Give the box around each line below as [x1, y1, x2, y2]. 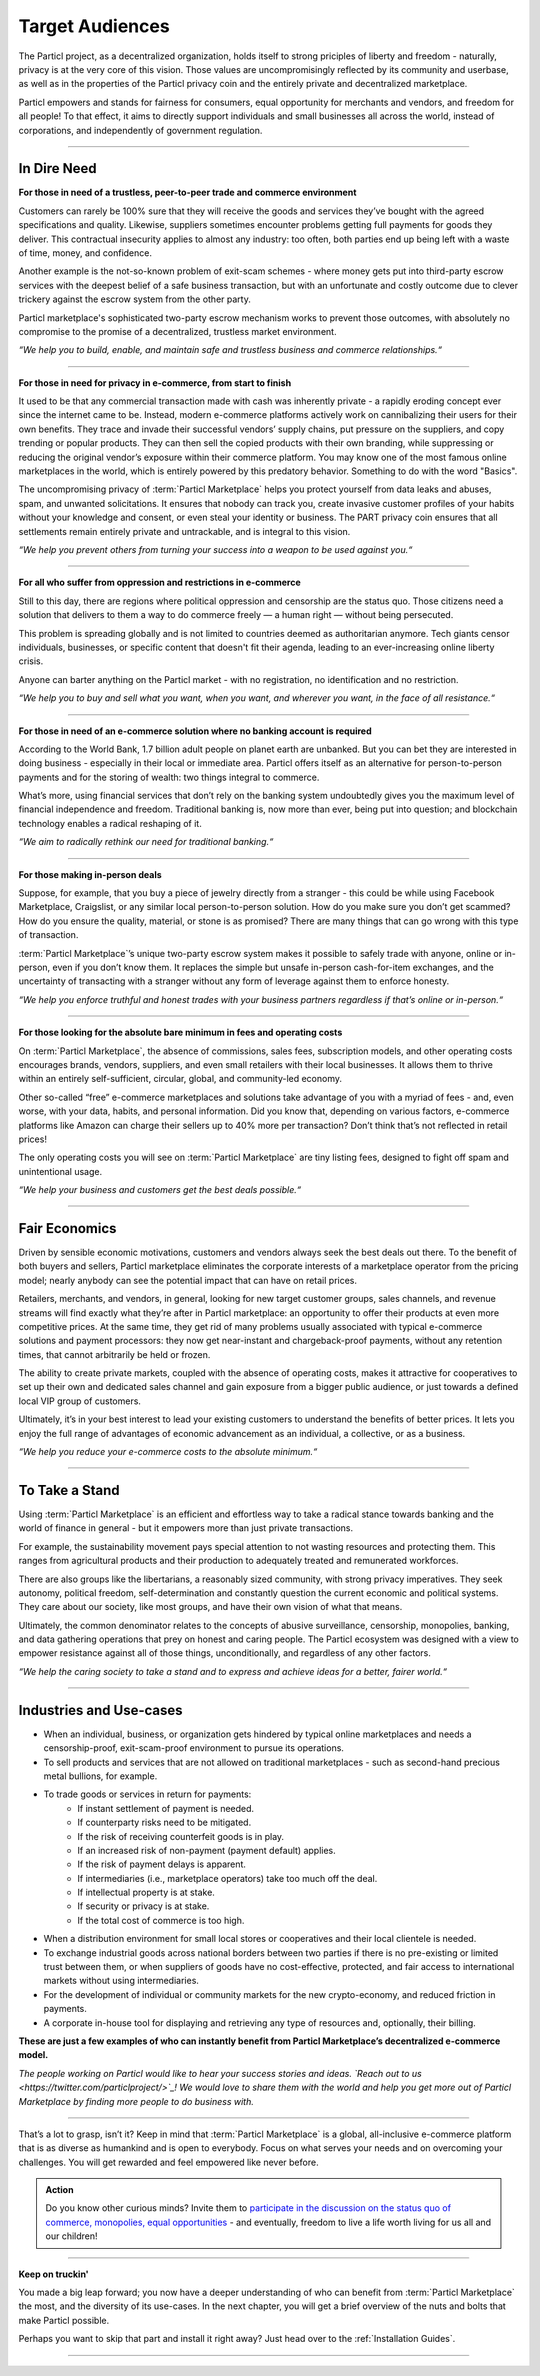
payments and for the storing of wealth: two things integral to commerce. [18, 771, 320, 783]
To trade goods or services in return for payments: [43, 1788, 252, 1800]
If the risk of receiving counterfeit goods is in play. [77, 1830, 285, 1842]
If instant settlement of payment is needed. [77, 1802, 255, 1814]
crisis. [18, 655, 44, 667]
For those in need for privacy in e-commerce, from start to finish [18, 376, 292, 389]
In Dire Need [18, 160, 97, 177]
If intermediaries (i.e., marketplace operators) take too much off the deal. [77, 1872, 378, 1884]
